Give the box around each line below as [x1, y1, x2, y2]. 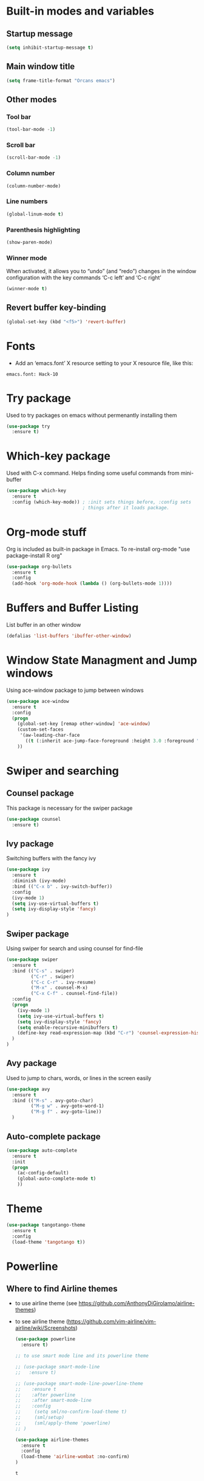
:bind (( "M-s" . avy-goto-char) [12, 1097, 94, 1104]
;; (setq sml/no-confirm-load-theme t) [15, 1409, 127, 1415]
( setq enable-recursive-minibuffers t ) [17, 1024, 118, 1031]
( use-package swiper [6, 957, 59, 963]
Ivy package [6, 838, 54, 849]
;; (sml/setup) [15, 1415, 65, 1421]
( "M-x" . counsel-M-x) [30, 984, 88, 991]
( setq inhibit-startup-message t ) [6, 44, 94, 51]
